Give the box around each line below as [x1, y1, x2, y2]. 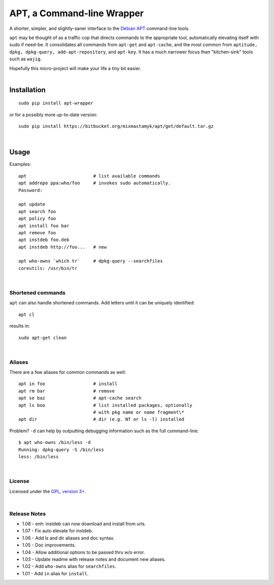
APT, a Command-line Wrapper [9, 8, 144, 19]
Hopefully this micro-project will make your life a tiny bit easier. [9, 65, 142, 71]
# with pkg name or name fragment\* [93, 409, 185, 416]
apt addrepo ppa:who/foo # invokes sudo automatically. [18, 180, 171, 186]
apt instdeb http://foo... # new [18, 244, 107, 250]
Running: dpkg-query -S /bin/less [18, 446, 104, 453]
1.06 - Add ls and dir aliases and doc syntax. [22, 535, 115, 541]
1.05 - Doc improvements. [22, 542, 76, 548]
